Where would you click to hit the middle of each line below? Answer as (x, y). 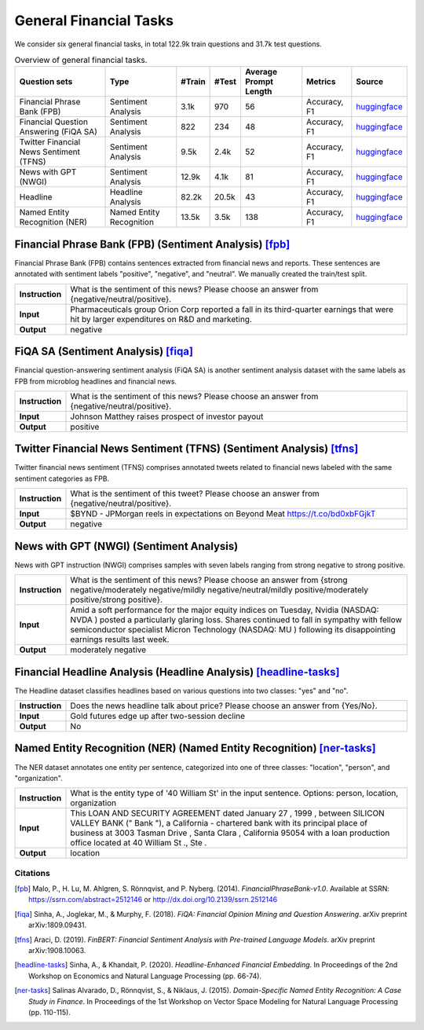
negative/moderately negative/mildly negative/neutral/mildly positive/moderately (219, 590)
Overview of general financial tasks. (81, 60)
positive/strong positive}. (116, 599)
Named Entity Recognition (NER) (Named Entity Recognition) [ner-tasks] (195, 748)
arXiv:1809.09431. (58, 925)
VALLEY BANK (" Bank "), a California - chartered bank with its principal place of (219, 823)
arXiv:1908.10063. (57, 951)
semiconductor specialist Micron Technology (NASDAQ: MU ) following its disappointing (233, 630)
